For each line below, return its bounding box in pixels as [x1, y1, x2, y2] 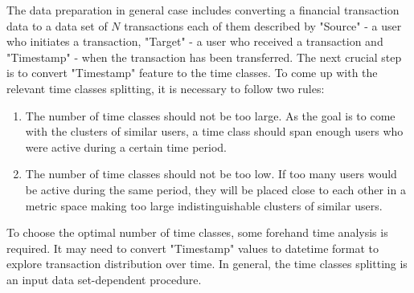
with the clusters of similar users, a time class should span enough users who [25, 123, 404, 140]
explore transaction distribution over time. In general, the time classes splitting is [6, 255, 408, 272]
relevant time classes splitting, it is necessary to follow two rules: [6, 79, 325, 96]
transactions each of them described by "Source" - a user [124, 17, 402, 34]
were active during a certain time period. [25, 138, 227, 155]
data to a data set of [6, 17, 108, 34]
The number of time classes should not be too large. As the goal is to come [25, 107, 396, 124]
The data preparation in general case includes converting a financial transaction [6, 2, 400, 18]
